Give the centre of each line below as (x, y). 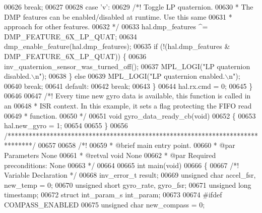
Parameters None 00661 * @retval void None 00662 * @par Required (110, 155)
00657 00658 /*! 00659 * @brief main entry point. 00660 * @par (137, 145)
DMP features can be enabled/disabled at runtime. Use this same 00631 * (118, 16)
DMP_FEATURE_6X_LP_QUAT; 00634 (71, 36)
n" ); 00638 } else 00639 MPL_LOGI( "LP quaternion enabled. (130, 76)
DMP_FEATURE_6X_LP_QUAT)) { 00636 (75, 56)
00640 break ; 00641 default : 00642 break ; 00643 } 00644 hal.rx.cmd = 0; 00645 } (128, 86)
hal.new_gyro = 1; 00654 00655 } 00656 (66, 125)
